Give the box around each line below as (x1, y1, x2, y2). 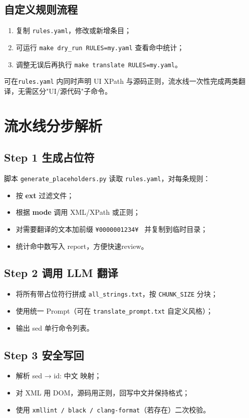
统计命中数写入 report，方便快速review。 (16, 240, 148, 251)
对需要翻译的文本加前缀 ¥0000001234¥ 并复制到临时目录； (16, 223, 208, 234)
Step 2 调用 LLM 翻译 (4, 265, 118, 281)
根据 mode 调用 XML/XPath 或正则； (16, 207, 140, 217)
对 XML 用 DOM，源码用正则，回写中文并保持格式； (16, 387, 190, 397)
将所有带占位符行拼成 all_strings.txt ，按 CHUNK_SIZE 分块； (16, 289, 218, 299)
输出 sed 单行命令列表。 (16, 322, 94, 333)
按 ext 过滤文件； (16, 190, 74, 200)
